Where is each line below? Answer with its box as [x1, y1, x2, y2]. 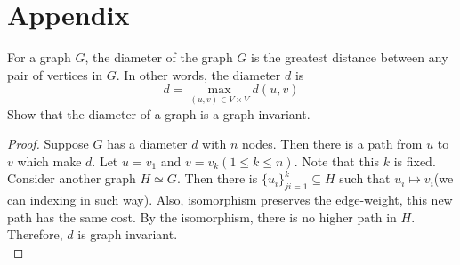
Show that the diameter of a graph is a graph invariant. [7, 104, 311, 123]
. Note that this [294, 151, 380, 170]
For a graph [7, 48, 71, 67]
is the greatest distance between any [251, 48, 448, 67]
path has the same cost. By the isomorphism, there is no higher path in [7, 207, 397, 226]
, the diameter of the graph [85, 48, 233, 67]
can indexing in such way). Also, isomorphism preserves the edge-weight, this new [7, 190, 453, 209]
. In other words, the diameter [116, 65, 281, 84]
